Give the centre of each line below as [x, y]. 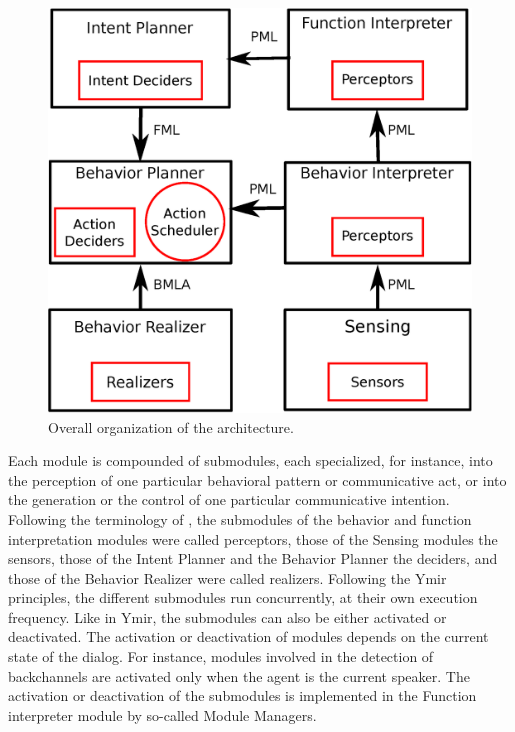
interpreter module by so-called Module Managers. [162, 714]
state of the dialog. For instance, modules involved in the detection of [221, 656]
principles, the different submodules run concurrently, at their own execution [243, 597]
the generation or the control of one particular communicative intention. [229, 499]
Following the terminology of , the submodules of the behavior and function [240, 518]
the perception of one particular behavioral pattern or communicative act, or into [257, 479]
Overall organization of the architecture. [171, 426]
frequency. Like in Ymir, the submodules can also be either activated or [227, 616]
